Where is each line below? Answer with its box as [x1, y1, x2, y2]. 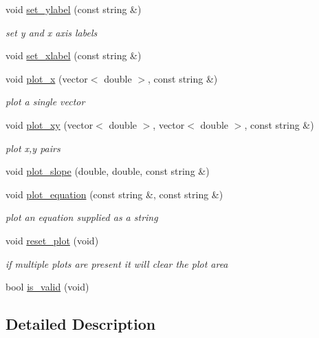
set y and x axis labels [5, 25, 98, 39]
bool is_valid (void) [5, 279, 89, 294]
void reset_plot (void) [5, 233, 99, 247]
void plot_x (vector [5, 71, 88, 85]
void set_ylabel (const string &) [5, 2, 142, 16]
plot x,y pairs [5, 140, 60, 155]
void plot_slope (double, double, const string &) [5, 164, 210, 178]
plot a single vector [5, 94, 85, 109]
